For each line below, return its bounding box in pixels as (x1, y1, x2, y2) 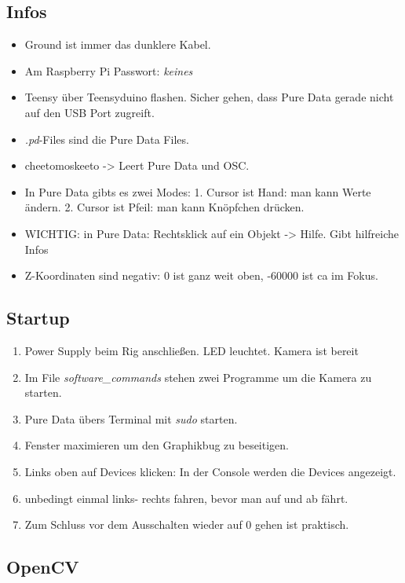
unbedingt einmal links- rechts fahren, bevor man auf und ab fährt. (24, 489, 348, 506)
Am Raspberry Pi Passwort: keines (24, 62, 193, 79)
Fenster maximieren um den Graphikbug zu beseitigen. (24, 437, 289, 453)
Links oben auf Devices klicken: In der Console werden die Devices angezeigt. (24, 463, 396, 479)
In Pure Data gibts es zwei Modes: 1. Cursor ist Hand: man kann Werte (24, 183, 371, 200)
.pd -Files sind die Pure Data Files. (24, 130, 189, 147)
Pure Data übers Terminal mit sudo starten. (24, 410, 238, 427)
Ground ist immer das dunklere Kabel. (24, 36, 211, 53)
